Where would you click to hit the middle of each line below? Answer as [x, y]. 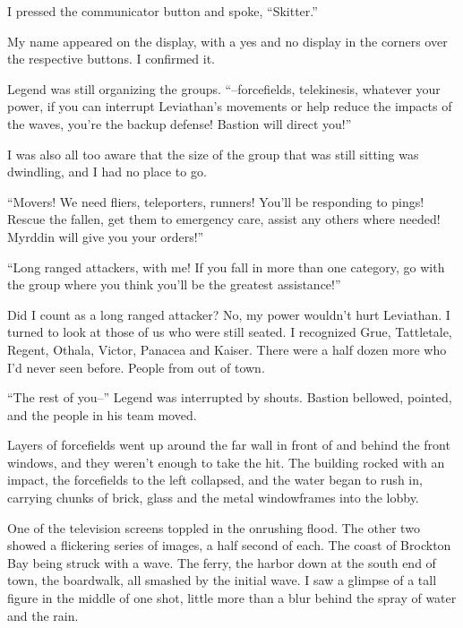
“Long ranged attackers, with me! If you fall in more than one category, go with [226, 267]
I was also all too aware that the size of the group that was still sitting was [213, 154]
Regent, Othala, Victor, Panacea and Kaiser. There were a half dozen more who [227, 349]
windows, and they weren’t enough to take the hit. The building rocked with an [226, 462]
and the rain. [43, 615]
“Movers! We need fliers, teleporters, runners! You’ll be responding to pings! [216, 201]
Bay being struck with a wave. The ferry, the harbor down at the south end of [222, 562]
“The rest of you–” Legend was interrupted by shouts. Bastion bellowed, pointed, [230, 397]
